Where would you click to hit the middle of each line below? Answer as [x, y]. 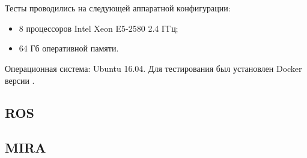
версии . [20, 80]
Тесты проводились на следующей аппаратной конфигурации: [118, 8]
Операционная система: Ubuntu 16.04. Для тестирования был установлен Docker [153, 68]
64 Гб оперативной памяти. [69, 48]
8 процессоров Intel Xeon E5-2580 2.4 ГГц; [99, 28]
